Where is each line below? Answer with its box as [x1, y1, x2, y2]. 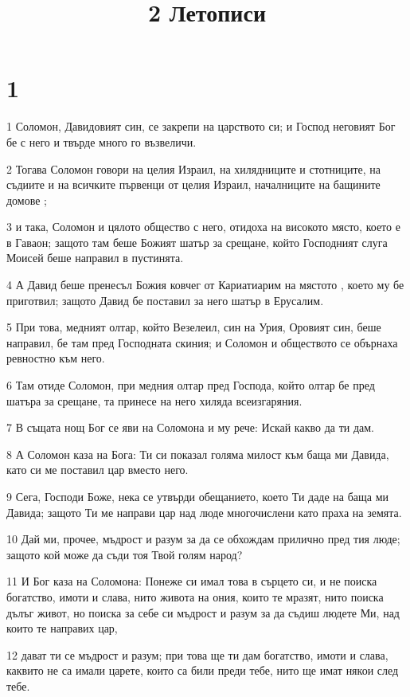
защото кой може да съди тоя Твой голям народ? [6, 546, 243, 562]
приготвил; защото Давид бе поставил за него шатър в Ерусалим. [6, 292, 324, 308]
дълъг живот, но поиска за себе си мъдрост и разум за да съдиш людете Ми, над [6, 604, 400, 621]
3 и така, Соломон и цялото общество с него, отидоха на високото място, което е [6, 218, 400, 235]
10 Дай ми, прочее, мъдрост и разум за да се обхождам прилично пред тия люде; [6, 531, 400, 547]
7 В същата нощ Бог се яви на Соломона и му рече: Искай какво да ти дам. [6, 419, 374, 436]
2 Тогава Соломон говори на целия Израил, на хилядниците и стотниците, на [6, 160, 381, 177]
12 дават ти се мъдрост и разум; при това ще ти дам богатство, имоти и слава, [6, 646, 389, 663]
